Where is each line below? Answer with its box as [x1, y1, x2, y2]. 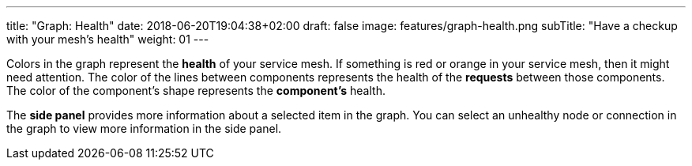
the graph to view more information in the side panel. [6, 122, 282, 135]
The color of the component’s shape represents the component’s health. [6, 84, 385, 97]
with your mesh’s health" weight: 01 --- [6, 32, 209, 46]
